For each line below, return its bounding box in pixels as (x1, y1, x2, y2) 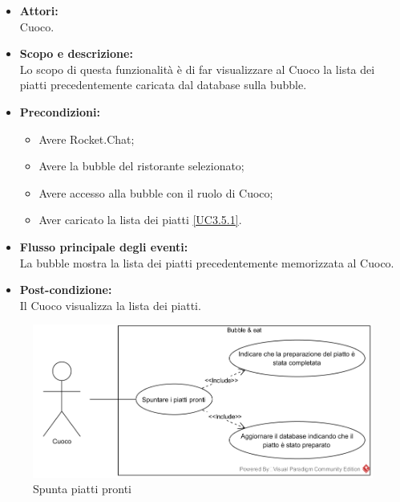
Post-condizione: (19, 281, 112, 298)
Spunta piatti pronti (33, 480, 131, 497)
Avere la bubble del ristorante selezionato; (38, 157, 244, 174)
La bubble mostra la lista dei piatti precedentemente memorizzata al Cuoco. (19, 254, 394, 271)
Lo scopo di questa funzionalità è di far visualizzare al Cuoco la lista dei (19, 60, 375, 77)
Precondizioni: (19, 103, 100, 120)
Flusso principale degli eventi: (19, 238, 188, 255)
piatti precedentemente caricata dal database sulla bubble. (19, 76, 307, 93)
